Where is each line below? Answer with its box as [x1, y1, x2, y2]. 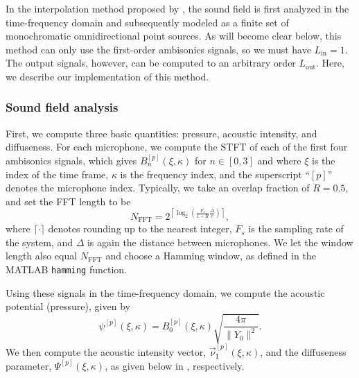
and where [257, 153, 301, 167]
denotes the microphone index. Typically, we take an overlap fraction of [6, 180, 310, 195]
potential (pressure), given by [6, 299, 130, 313]
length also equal [6, 248, 78, 263]
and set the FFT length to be [6, 194, 131, 208]
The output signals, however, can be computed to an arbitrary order [6, 55, 296, 70]
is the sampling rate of [248, 221, 344, 236]
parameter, [6, 358, 52, 372]
